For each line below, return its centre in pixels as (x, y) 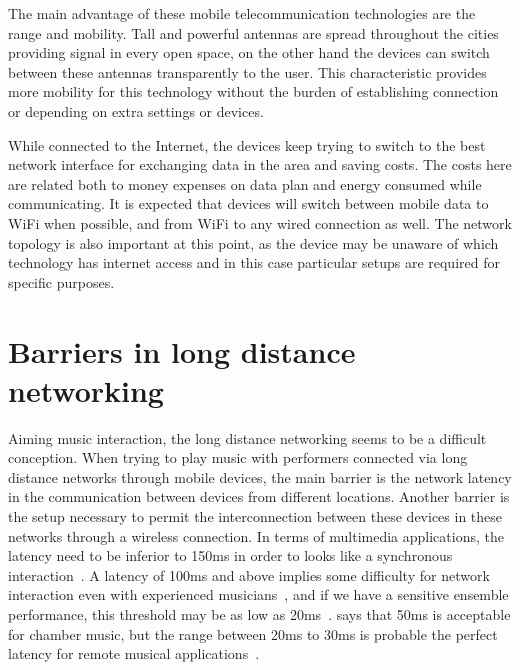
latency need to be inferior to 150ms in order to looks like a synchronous (230, 555)
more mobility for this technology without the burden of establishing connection (253, 91)
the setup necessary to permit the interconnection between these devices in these (255, 516)
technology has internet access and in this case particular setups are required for (254, 262)
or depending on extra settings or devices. (136, 110)
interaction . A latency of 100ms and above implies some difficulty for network (249, 574)
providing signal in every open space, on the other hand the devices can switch (249, 52)
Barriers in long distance (182, 350)
